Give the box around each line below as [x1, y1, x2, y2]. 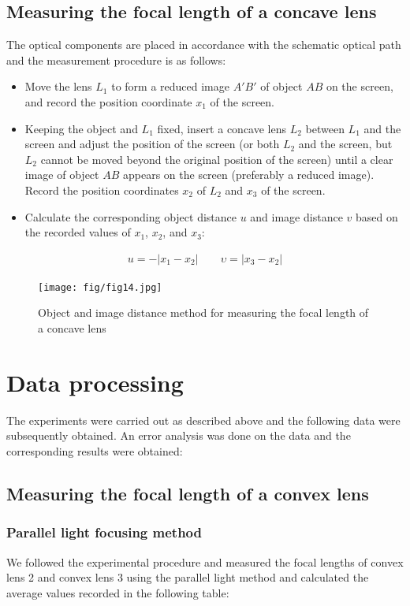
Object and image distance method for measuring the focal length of [38, 304, 369, 321]
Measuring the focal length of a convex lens [6, 481, 369, 505]
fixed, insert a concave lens [157, 120, 286, 136]
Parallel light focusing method [6, 522, 202, 542]
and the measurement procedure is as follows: [6, 51, 226, 68]
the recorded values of [24, 224, 131, 240]
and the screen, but [298, 136, 393, 152]
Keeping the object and [24, 120, 138, 136]
